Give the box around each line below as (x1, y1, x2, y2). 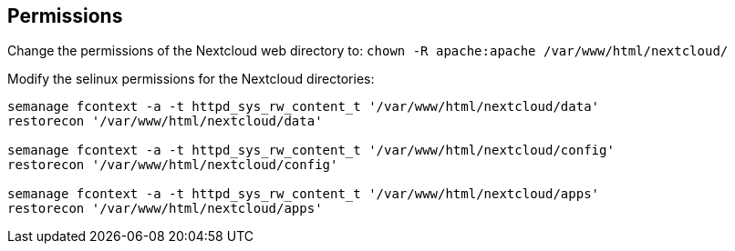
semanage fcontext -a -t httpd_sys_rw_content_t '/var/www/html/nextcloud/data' (7, 99, 600, 115)
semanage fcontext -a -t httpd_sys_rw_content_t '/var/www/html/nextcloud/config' (7, 143, 615, 158)
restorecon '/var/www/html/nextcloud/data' (7, 114, 323, 129)
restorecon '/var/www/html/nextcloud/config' (7, 157, 338, 173)
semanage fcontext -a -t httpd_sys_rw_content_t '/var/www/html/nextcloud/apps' (7, 186, 600, 202)
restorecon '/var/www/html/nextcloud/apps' (7, 201, 323, 216)
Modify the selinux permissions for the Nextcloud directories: (7, 71, 375, 87)
